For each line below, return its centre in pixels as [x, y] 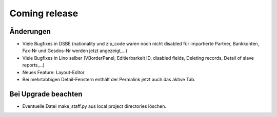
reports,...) [33, 65]
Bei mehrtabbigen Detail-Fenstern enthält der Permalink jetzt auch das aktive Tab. [109, 80]
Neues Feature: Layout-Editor [53, 72]
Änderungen [30, 31]
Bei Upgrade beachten [46, 94]
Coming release [44, 13]
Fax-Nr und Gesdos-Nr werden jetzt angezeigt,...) [75, 51]
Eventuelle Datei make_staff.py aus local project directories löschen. [94, 106]
